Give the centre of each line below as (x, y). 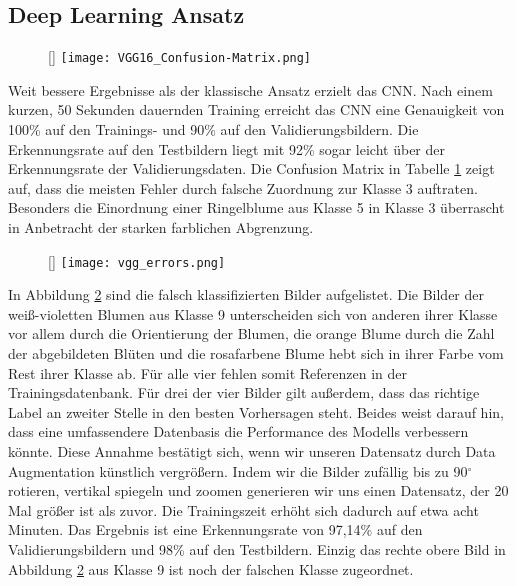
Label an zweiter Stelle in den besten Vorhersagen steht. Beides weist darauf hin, (256, 411)
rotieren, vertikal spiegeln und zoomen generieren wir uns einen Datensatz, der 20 (258, 490)
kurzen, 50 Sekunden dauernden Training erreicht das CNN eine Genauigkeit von (256, 109)
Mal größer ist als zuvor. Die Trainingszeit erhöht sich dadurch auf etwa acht (243, 509)
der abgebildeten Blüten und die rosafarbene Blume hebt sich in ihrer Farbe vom (256, 353)
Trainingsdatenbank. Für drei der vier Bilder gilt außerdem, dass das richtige (244, 392)
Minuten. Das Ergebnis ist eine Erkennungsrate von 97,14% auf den (215, 529)
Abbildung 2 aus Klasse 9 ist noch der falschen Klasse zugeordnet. (211, 568)
